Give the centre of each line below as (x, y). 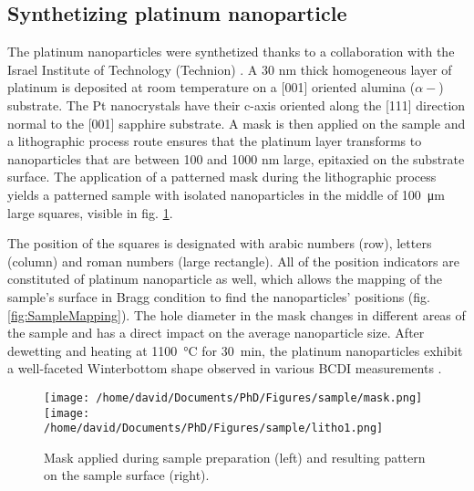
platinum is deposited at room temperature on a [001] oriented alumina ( (211, 87)
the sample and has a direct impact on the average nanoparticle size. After (216, 333)
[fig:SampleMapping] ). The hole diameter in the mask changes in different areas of (237, 314)
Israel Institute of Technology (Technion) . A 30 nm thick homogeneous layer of (230, 69)
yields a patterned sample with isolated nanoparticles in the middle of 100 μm (227, 194)
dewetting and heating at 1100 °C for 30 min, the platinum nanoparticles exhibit (235, 350)
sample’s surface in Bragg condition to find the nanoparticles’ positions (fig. (219, 296)
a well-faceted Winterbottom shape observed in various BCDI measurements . (225, 368)
